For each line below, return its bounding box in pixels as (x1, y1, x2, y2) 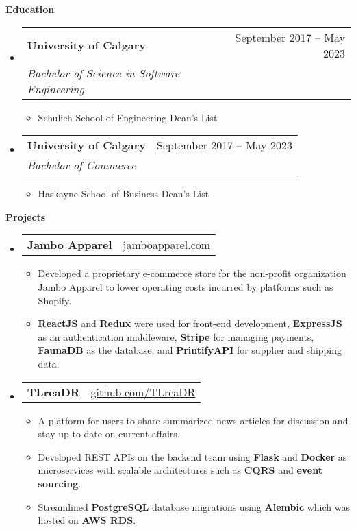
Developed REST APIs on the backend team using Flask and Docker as (38, 449, 347, 463)
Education (5, 2, 55, 16)
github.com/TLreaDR (90, 383, 196, 400)
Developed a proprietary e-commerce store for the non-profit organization (38, 266, 346, 280)
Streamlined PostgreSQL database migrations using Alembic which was (38, 499, 350, 514)
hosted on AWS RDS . (38, 513, 136, 527)
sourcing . (38, 476, 81, 490)
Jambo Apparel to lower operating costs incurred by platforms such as (38, 279, 333, 293)
